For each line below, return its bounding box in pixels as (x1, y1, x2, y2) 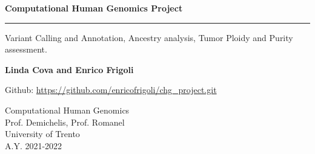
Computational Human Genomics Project (5, 2, 183, 14)
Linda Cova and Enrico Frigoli (5, 63, 134, 75)
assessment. (5, 43, 47, 56)
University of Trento (5, 127, 80, 140)
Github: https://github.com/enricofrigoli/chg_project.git (5, 83, 217, 96)
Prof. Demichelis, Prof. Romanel (5, 115, 125, 128)
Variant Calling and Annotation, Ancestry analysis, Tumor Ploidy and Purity (5, 31, 293, 43)
